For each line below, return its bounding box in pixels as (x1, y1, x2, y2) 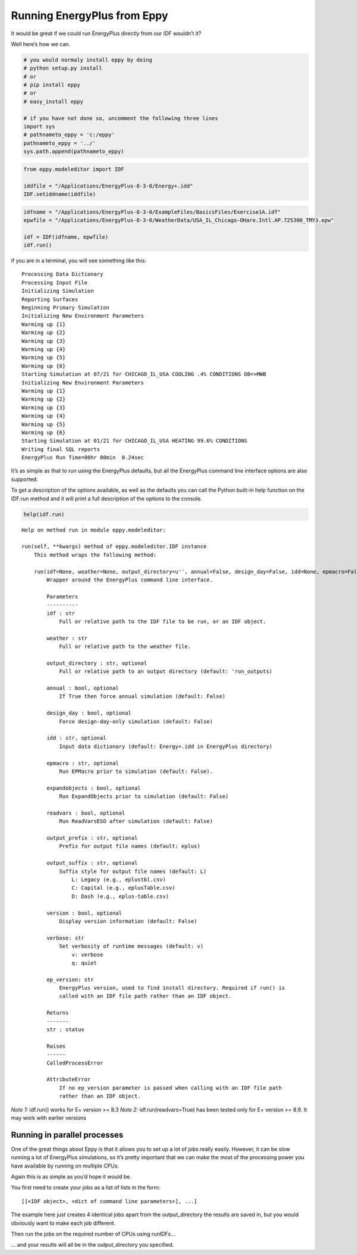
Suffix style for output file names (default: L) (59, 868, 207, 875)
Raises (46, 1043, 66, 1050)
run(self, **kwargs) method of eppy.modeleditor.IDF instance (21, 543, 207, 550)
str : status (46, 1026, 84, 1033)
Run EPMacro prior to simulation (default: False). (59, 768, 214, 775)
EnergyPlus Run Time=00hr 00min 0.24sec (21, 454, 144, 461)
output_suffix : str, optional (46, 860, 138, 866)
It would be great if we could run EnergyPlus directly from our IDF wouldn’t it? (11, 30, 202, 37)
